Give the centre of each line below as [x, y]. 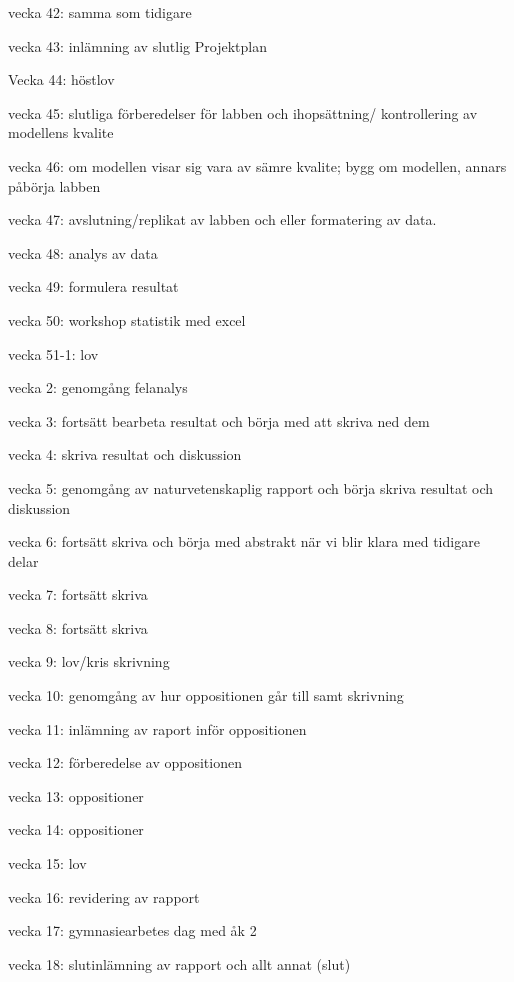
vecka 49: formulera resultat [93, 286]
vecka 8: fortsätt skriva [78, 627]
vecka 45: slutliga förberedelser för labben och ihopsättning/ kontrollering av [243, 112]
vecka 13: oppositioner [76, 795]
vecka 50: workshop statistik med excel [127, 319]
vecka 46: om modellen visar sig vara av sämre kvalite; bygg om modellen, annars [257, 165]
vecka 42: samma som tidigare [100, 12]
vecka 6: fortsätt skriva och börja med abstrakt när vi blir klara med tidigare [244, 541]
